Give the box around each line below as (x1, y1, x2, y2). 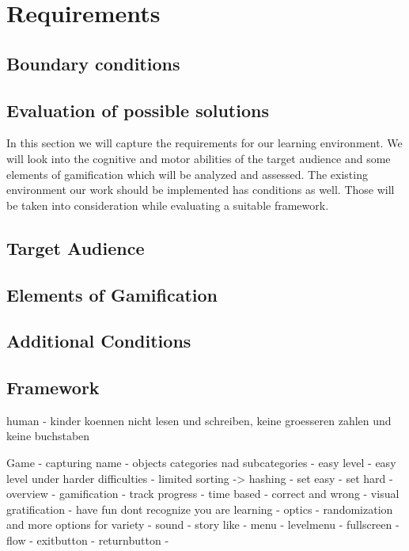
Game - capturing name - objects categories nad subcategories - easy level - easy (6, 454, 396, 471)
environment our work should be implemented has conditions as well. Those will (6, 181, 395, 198)
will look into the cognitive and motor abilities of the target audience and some (6, 150, 391, 166)
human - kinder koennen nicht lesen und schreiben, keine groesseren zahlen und (6, 412, 392, 428)
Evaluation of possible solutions (6, 97, 269, 122)
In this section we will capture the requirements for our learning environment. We (6, 135, 403, 151)
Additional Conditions (6, 329, 191, 353)
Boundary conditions (6, 51, 180, 75)
